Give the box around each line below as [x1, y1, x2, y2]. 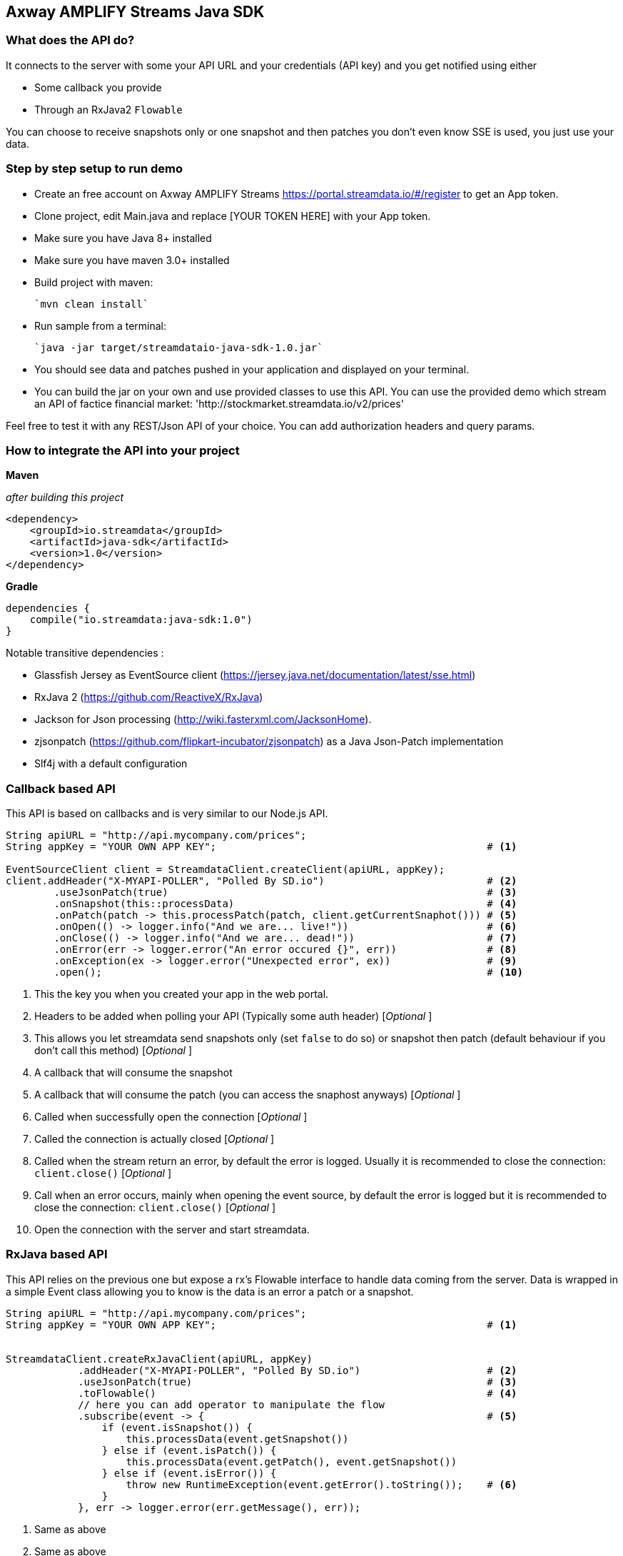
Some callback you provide [34, 81, 162, 94]
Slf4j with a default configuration [34, 757, 188, 770]
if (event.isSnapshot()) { [101, 1421, 253, 1433]
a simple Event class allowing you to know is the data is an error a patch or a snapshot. [6, 1285, 414, 1298]
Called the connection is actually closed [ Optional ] [34, 1133, 275, 1146]
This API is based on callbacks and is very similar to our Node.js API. [6, 807, 328, 820]
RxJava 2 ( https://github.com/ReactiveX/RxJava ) [34, 691, 263, 704]
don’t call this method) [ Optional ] [34, 1044, 193, 1057]
